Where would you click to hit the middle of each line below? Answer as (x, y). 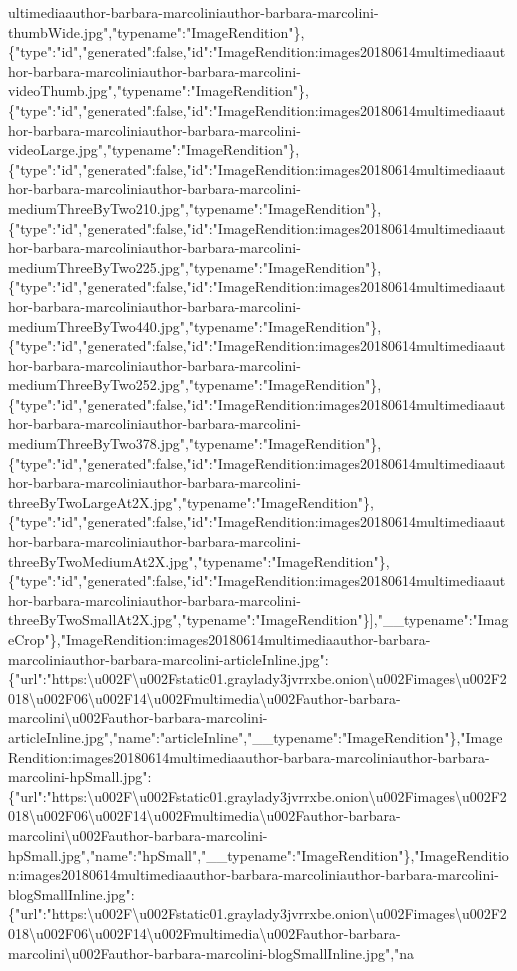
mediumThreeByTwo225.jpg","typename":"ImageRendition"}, (195, 266)
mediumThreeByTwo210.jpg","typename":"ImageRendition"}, (195, 207)
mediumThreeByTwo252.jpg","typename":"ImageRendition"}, (195, 384)
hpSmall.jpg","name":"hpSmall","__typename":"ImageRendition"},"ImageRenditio (258, 854)
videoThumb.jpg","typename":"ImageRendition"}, (158, 90)
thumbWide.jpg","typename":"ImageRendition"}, (156, 31)
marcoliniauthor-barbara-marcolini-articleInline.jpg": (168, 658)
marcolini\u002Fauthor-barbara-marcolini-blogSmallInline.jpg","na (211, 952)
